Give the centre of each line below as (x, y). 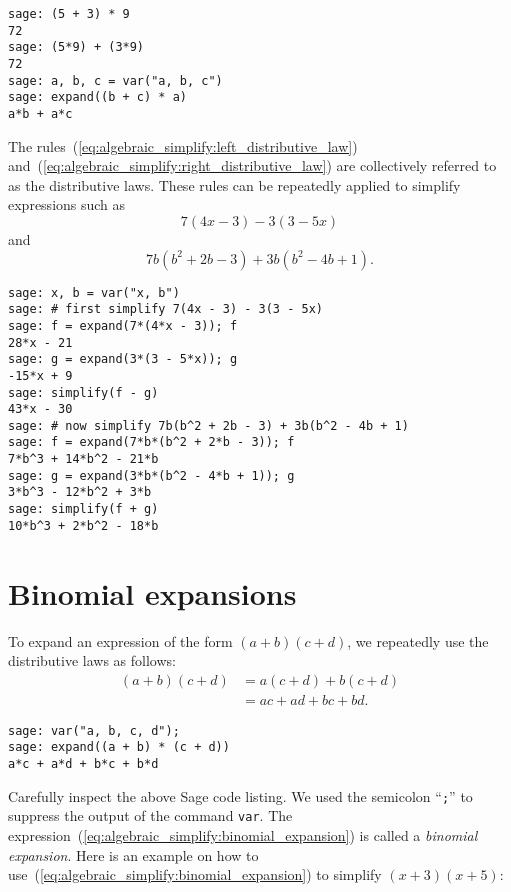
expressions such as (67, 204)
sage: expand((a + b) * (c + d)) (119, 747)
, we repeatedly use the (418, 640)
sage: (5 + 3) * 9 (69, 14)
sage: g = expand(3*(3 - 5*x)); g (123, 359)
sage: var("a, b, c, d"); (94, 730)
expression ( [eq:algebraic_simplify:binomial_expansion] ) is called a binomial (243, 835)
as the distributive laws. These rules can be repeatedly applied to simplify (234, 184)
